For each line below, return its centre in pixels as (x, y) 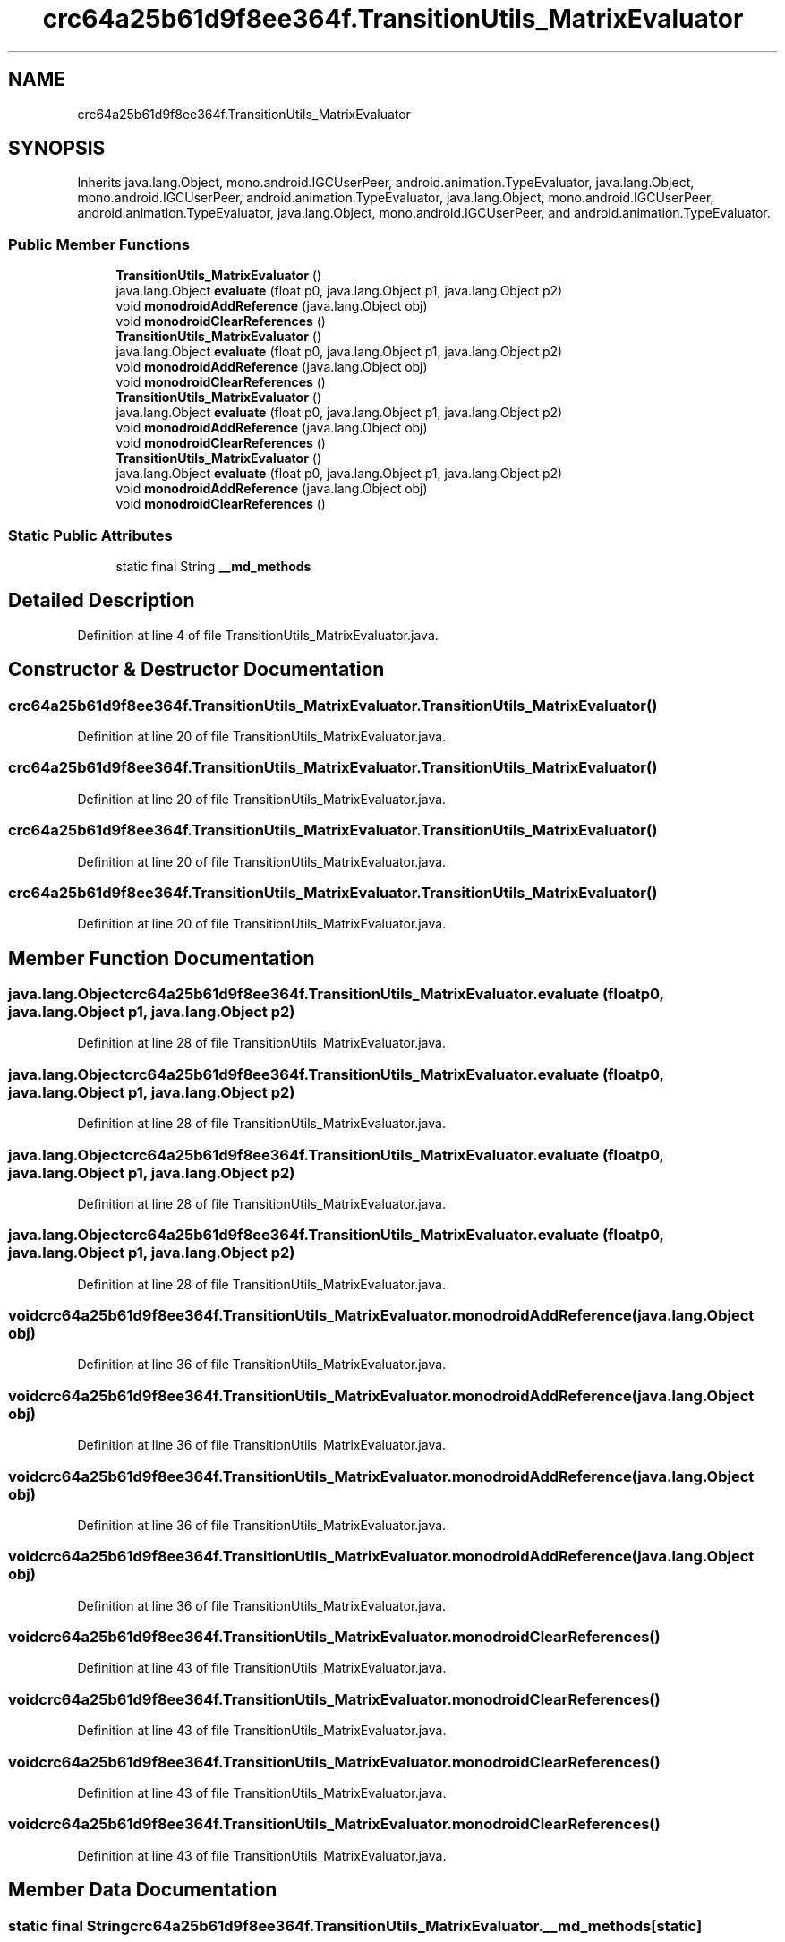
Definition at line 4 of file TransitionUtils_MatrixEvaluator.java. (258, 635)
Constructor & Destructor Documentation (196, 670)
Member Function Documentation (162, 958)
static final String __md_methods (213, 566)
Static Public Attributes (90, 535)
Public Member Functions (99, 244)
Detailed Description (102, 601)
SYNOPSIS (57, 149)
